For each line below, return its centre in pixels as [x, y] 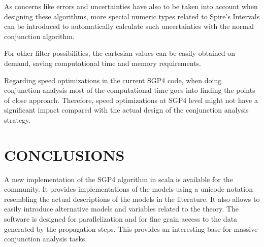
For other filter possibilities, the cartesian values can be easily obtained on [120, 53]
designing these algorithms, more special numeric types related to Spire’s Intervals [132, 16]
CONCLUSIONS [64, 154]
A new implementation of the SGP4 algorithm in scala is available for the [119, 179]
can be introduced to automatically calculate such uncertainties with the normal [129, 26]
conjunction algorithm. [39, 36]
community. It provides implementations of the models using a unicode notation [128, 189]
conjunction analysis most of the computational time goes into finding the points [130, 90]
